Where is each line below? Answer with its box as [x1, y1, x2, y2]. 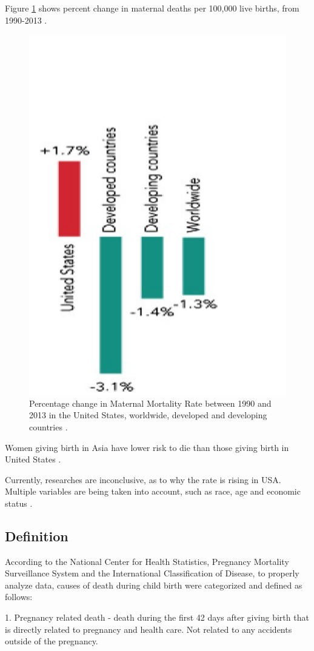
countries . [29, 420, 68, 433]
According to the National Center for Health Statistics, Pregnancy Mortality [5, 555, 289, 567]
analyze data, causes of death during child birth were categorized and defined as [5, 578, 302, 591]
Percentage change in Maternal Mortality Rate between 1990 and [29, 396, 272, 409]
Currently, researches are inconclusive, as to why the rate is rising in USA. [5, 473, 281, 486]
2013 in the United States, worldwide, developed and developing [29, 409, 267, 421]
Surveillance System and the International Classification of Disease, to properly [5, 567, 299, 579]
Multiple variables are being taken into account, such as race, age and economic [5, 485, 301, 498]
